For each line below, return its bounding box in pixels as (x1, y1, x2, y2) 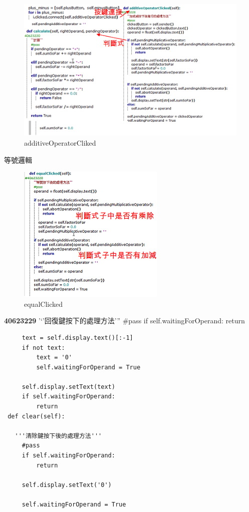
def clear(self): (8, 412, 65, 420)
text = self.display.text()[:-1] (22, 334, 133, 341)
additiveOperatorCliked (24, 137, 96, 148)
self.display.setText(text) (22, 383, 115, 390)
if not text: (22, 344, 65, 351)
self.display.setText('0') (22, 481, 112, 488)
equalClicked (24, 298, 63, 309)
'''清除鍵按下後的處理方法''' (15, 432, 102, 439)
